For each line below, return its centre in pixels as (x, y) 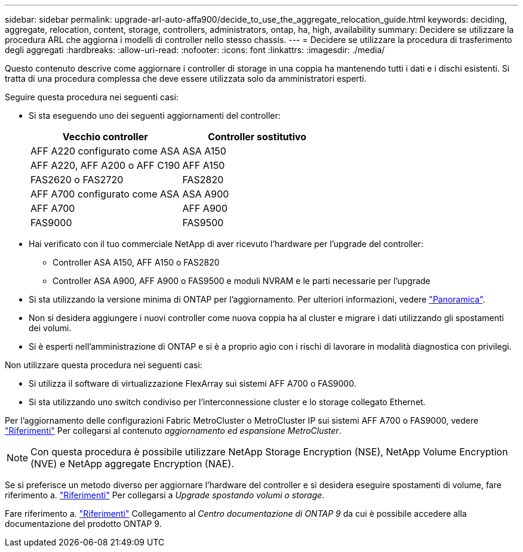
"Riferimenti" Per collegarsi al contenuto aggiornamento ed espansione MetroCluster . (173, 431)
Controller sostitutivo (257, 137)
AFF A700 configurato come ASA (105, 194)
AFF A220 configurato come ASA (105, 151)
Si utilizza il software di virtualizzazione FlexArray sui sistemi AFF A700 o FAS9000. (193, 383)
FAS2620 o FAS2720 (77, 180)
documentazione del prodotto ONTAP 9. (83, 524)
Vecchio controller (105, 137)
